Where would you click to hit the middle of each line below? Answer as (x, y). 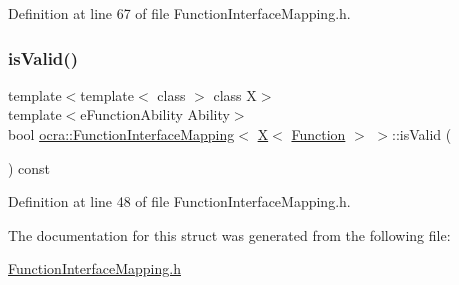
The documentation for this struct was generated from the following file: (229, 234)
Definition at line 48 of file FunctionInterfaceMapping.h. (179, 201)
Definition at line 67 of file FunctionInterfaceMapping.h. (179, 13)
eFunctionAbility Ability (155, 114)
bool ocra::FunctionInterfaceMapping (121, 134)
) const (29, 167)
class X (235, 94)
